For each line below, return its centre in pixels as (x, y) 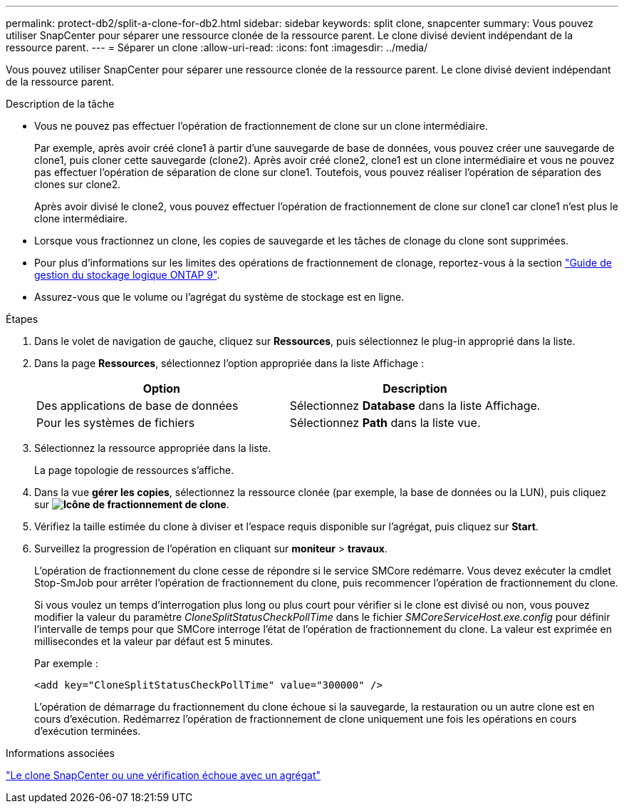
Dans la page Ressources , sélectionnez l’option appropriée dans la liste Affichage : (229, 363)
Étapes (22, 319)
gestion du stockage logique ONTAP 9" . (127, 275)
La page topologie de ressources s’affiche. (134, 470)
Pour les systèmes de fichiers (116, 423)
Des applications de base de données (137, 406)
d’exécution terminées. (88, 731)
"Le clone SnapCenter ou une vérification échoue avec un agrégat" (163, 775)
